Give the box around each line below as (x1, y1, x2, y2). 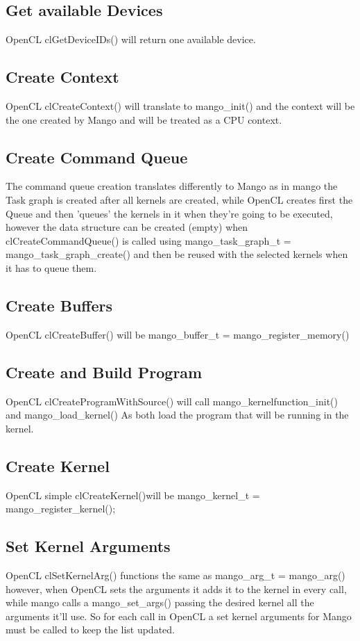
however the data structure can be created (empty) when (6, 220, 248, 234)
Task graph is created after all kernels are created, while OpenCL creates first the (6, 192, 353, 206)
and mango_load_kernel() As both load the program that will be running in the (6, 407, 349, 422)
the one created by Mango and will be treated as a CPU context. (6, 112, 282, 127)
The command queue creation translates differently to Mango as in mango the (6, 179, 338, 193)
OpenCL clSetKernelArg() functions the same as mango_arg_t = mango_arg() (6, 567, 345, 582)
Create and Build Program (6, 361, 203, 382)
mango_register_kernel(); (6, 501, 116, 516)
